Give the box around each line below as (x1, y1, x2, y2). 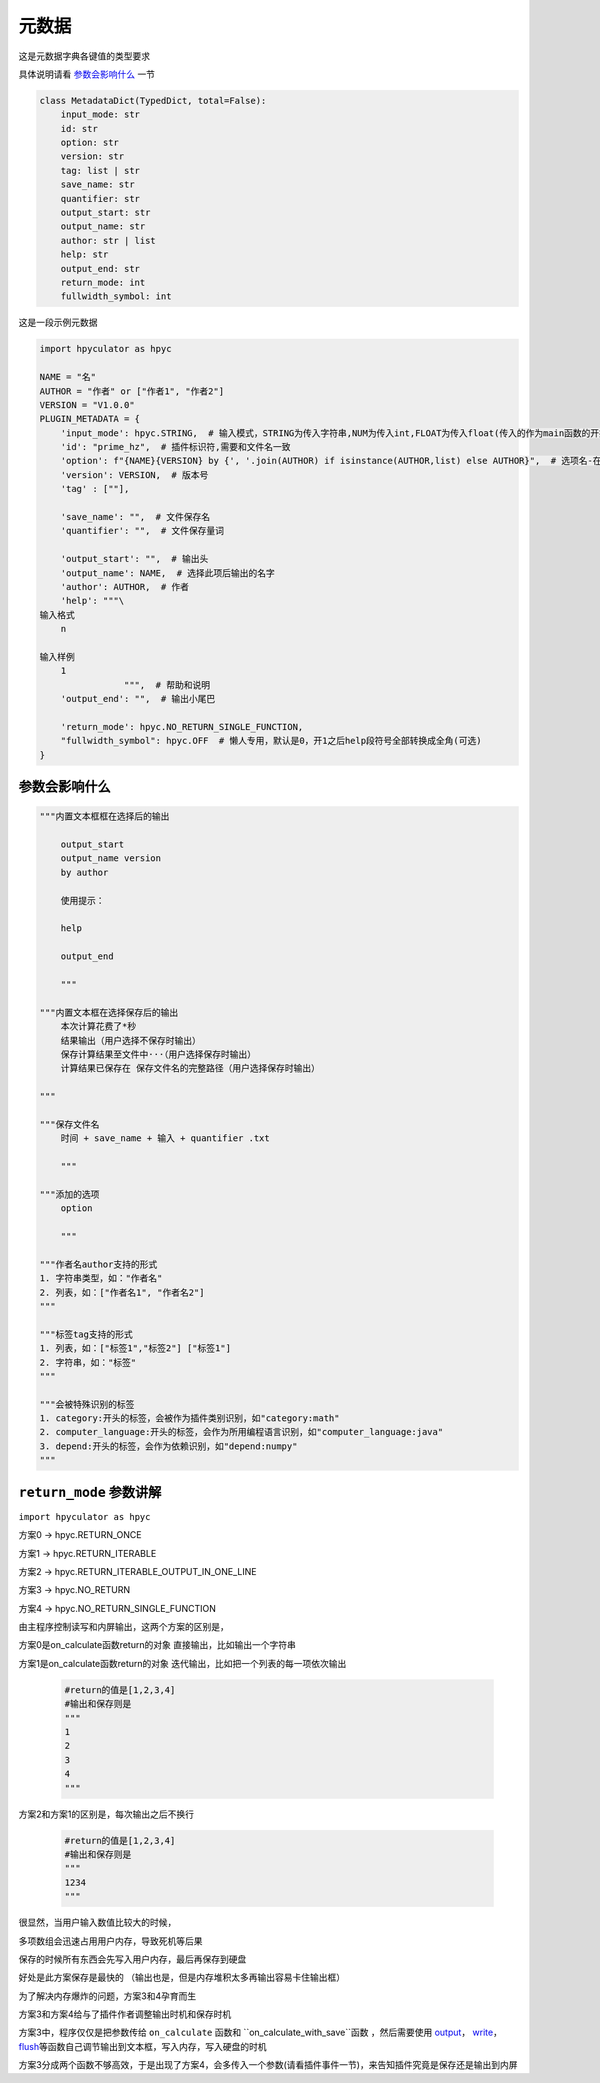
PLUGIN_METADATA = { (39, 413, 140, 425)
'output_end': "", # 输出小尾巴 (60, 693, 216, 705)
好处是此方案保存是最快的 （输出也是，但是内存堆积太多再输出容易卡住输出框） (18, 1971, 345, 1984)
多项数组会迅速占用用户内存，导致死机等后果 (18, 1935, 203, 1947)
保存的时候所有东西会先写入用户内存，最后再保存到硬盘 (18, 1953, 247, 1965)
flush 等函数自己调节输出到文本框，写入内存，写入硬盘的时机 (18, 2040, 267, 2052)
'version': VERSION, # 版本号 (60, 469, 209, 480)
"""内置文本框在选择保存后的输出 (39, 1006, 179, 1018)
